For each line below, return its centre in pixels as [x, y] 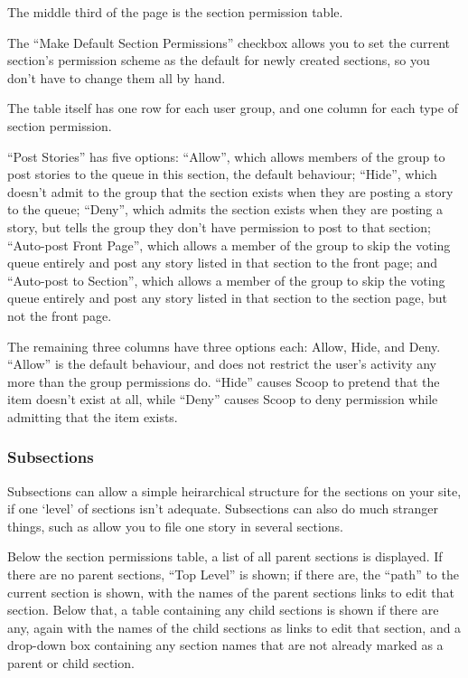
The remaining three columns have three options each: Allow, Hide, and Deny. [224, 346]
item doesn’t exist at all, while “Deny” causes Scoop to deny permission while [223, 399]
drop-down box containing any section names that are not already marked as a [225, 645]
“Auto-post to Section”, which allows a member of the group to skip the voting [226, 280]
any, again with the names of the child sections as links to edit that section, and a [234, 627]
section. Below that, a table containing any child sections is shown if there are [223, 610]
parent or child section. [71, 663]
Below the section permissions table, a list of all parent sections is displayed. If [225, 556]
